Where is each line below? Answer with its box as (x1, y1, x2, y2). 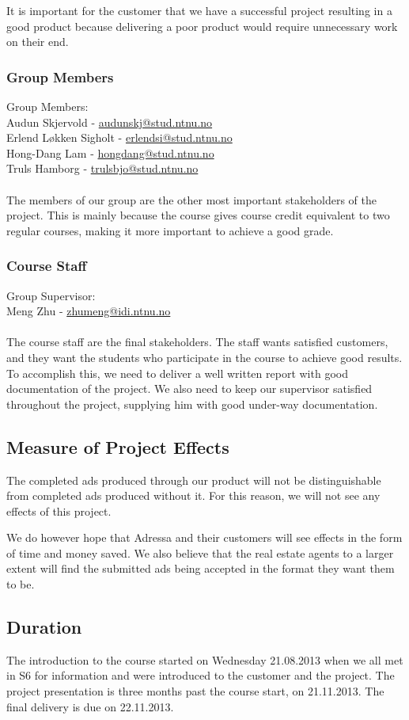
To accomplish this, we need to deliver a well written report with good (6, 364, 348, 381)
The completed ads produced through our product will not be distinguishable (6, 471, 381, 488)
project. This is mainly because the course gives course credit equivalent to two (6, 207, 390, 223)
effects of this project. (6, 502, 112, 519)
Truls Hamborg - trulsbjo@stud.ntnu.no (6, 160, 199, 177)
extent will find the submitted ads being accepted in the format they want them (6, 560, 395, 577)
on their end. (6, 33, 69, 50)
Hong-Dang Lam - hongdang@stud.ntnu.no (6, 144, 214, 161)
